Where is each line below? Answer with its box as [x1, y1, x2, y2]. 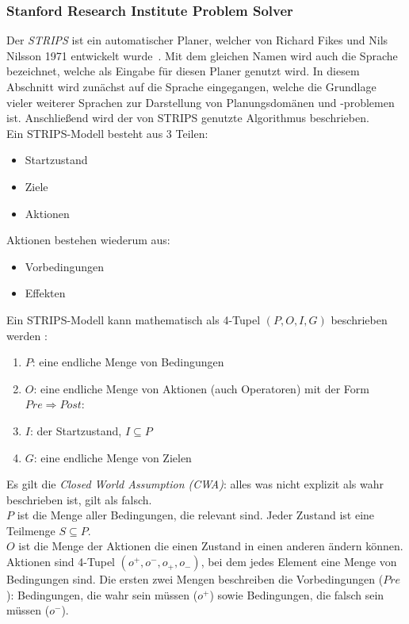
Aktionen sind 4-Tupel [6, 553, 115, 570]
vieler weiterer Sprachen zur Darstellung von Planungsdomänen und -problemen [6, 94, 395, 110]
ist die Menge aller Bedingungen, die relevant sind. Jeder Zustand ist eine [17, 507, 375, 523]
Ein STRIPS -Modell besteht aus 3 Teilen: [6, 124, 208, 141]
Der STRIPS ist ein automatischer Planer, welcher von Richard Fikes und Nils [6, 32, 388, 48]
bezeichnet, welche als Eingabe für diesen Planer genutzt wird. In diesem [6, 63, 360, 79]
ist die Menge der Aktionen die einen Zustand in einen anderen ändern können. [18, 538, 403, 554]
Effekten [25, 285, 66, 301]
